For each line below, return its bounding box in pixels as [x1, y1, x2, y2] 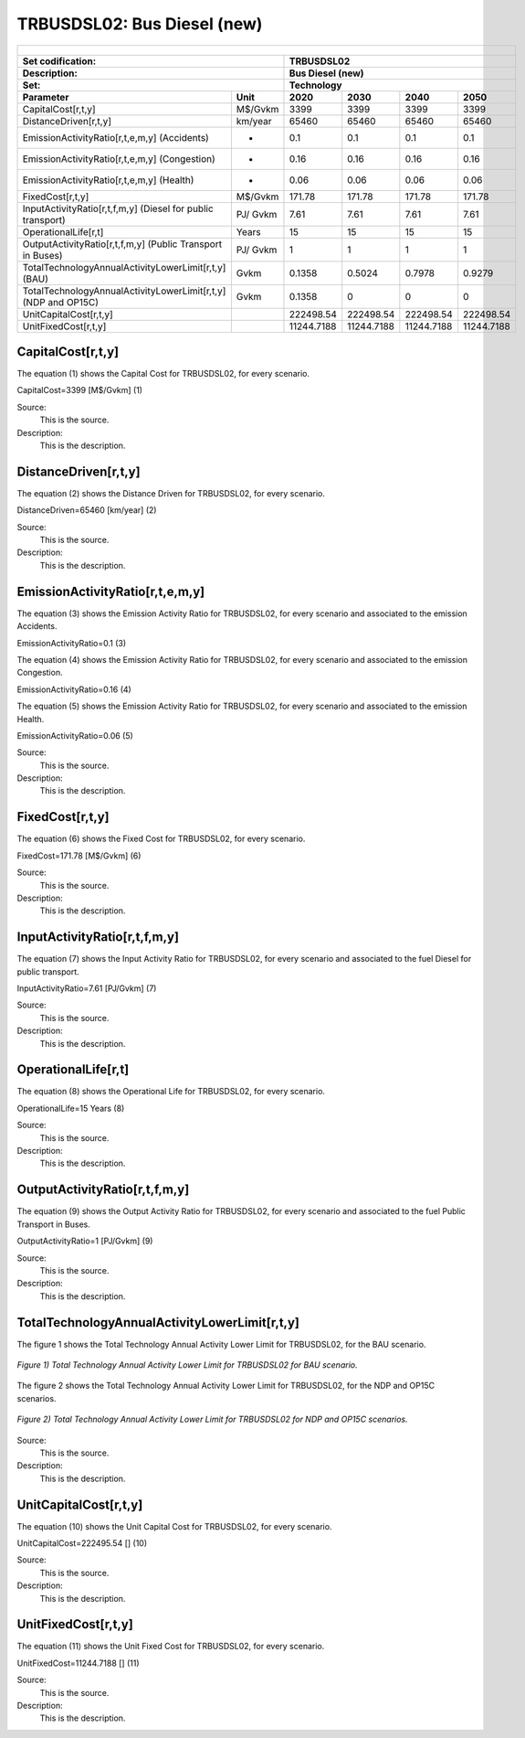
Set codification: [22, 55, 97, 68]
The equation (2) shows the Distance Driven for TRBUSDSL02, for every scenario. [16, 487, 326, 498]
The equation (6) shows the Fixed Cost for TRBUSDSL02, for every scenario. [16, 833, 306, 845]
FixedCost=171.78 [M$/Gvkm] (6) [16, 850, 142, 861]
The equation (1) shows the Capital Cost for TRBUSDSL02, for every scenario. [16, 368, 310, 379]
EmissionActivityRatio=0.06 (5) [16, 730, 134, 741]
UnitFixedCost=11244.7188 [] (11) [16, 1658, 141, 1669]
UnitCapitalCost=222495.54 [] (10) [16, 1538, 148, 1549]
